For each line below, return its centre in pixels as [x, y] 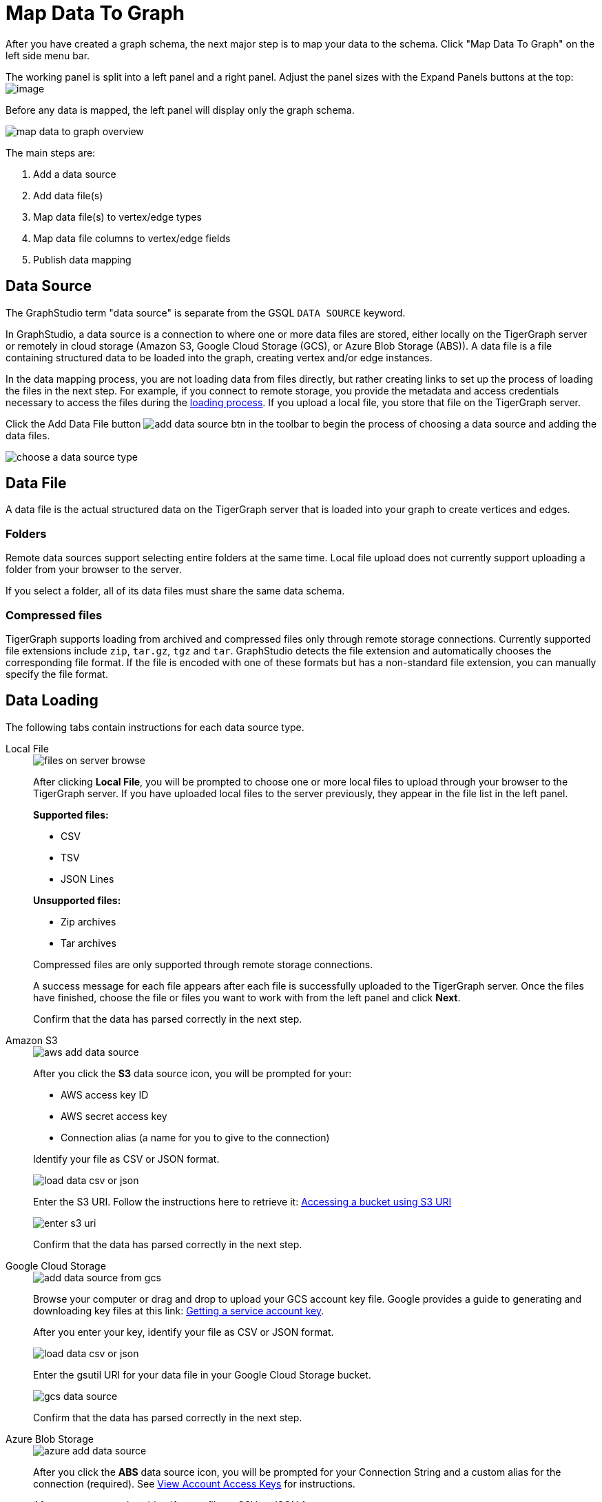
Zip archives [89, 921]
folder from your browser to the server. [94, 570]
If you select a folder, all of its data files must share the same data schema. [175, 591]
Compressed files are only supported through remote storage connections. [203, 964]
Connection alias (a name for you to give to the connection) [195, 1137]
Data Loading [52, 701]
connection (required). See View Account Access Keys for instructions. [194, 1483]
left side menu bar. [48, 55]
